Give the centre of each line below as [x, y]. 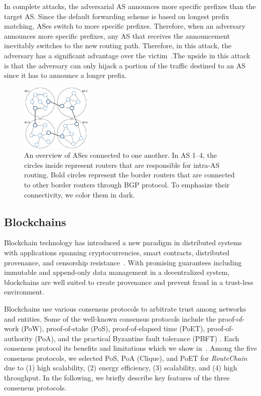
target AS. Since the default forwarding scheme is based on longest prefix [117, 16]
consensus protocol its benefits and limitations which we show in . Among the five [130, 348]
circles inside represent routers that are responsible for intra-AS [122, 165]
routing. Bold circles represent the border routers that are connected [129, 175]
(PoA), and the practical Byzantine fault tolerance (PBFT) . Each [137, 338]
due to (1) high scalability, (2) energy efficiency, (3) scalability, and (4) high [121, 368]
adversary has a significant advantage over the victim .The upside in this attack [127, 55]
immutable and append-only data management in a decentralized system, [117, 272]
